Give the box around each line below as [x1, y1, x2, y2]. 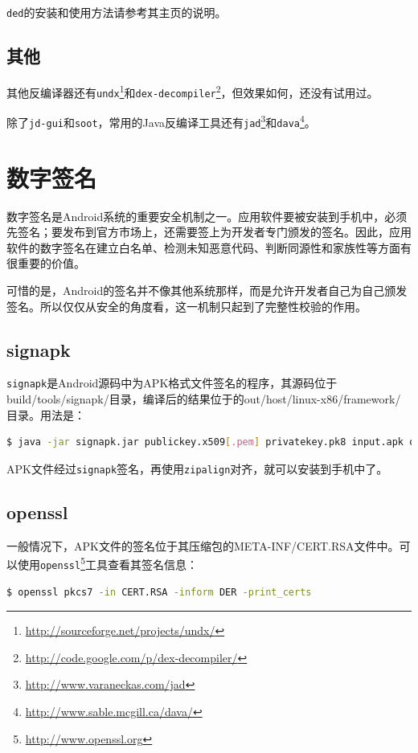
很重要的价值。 [6, 255, 85, 272]
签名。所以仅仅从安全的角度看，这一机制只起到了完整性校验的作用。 [6, 297, 367, 314]
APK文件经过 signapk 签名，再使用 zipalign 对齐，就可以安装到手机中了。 [6, 460, 388, 477]
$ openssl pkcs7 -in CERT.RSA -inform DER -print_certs [6, 586, 312, 598]
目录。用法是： [6, 406, 85, 423]
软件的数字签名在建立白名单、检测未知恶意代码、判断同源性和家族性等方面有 [6, 239, 412, 256]
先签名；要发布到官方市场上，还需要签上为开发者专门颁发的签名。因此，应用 [6, 223, 412, 240]
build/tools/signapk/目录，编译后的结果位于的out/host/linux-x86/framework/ [6, 391, 401, 407]
